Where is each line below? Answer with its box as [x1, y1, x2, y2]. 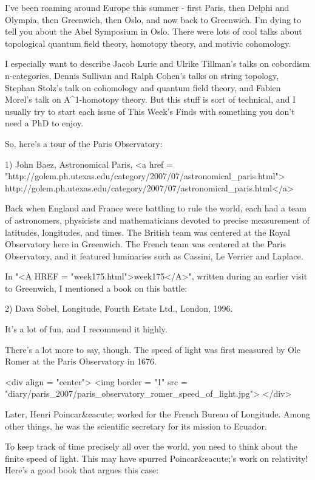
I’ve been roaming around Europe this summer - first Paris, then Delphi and [5, 1, 290, 13]
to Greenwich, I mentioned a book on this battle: [5, 281, 188, 294]
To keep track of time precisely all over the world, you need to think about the [5, 440, 298, 453]
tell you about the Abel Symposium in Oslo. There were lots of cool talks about [5, 25, 302, 38]
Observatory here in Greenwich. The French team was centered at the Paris [5, 238, 286, 250]
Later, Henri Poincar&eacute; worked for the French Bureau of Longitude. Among [5, 408, 310, 420]
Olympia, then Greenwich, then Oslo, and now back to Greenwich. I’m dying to [5, 13, 302, 26]
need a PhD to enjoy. [5, 117, 84, 129]
